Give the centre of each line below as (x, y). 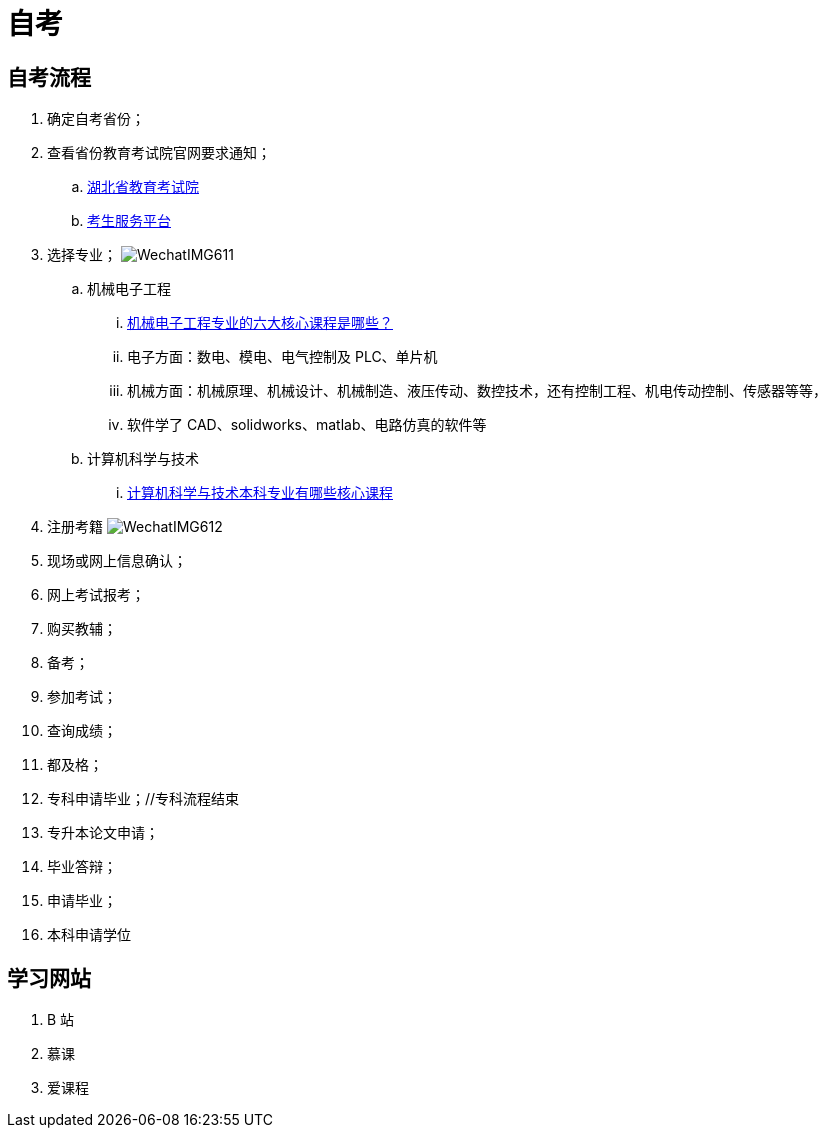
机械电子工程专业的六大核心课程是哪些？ (260, 323)
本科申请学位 (89, 935)
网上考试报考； (96, 595)
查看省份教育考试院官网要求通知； (159, 153)
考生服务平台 (129, 221)
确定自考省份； (96, 119)
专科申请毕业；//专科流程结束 (143, 799)
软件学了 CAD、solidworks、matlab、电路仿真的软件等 (307, 425)
